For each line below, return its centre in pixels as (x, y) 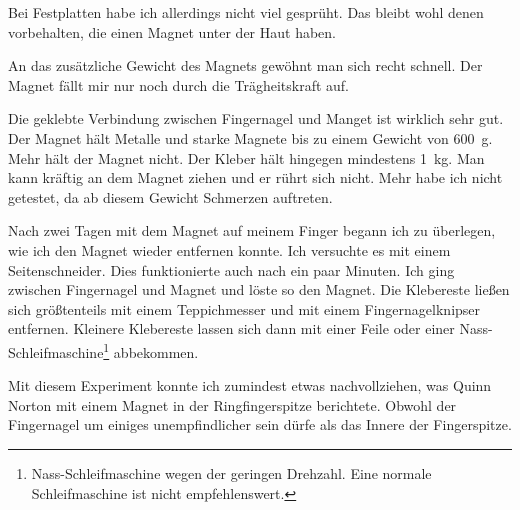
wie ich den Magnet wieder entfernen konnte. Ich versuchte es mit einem (229, 249)
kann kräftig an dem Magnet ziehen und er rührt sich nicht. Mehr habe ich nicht (255, 177)
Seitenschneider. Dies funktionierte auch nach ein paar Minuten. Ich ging (231, 269)
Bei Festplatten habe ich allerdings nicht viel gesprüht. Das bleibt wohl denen (246, 12)
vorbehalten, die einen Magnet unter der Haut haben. (172, 31)
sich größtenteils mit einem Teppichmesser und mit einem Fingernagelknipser (244, 308)
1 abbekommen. (151, 350)
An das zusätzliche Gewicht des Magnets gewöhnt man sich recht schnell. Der (245, 65)
